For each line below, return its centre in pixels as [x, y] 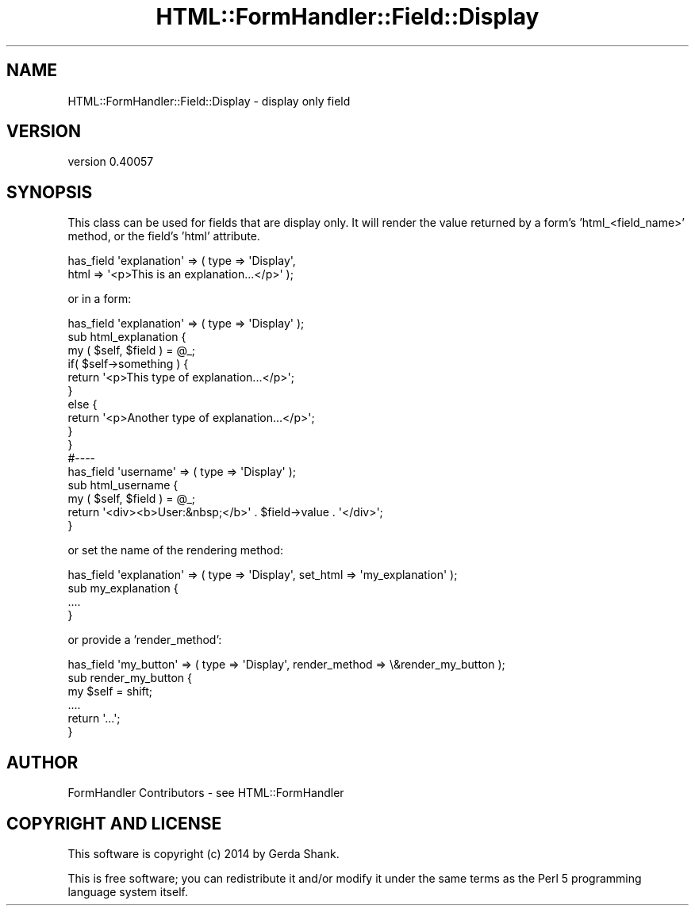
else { [83, 404]
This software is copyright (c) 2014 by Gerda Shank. [204, 853]
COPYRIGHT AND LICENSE [114, 823]
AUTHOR [42, 762]
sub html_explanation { [127, 337]
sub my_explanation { [123, 588]
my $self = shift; [110, 692]
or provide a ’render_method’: [145, 640]
